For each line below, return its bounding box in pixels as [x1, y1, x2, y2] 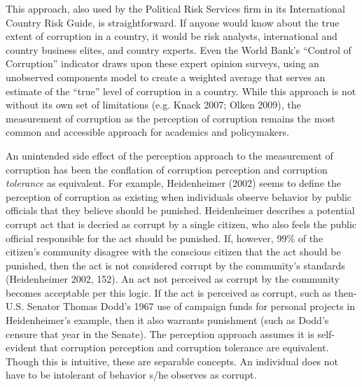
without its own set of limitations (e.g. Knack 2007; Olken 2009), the [6, 97, 301, 112]
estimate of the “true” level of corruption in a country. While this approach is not [6, 83, 356, 98]
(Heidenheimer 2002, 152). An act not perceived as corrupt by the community [6, 272, 340, 286]
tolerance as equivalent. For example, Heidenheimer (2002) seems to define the [6, 176, 341, 190]
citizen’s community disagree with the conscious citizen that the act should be [6, 244, 341, 259]
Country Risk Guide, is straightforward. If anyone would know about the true [6, 15, 340, 29]
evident [6, 340, 37, 355]
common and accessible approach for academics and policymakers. [6, 125, 289, 139]
